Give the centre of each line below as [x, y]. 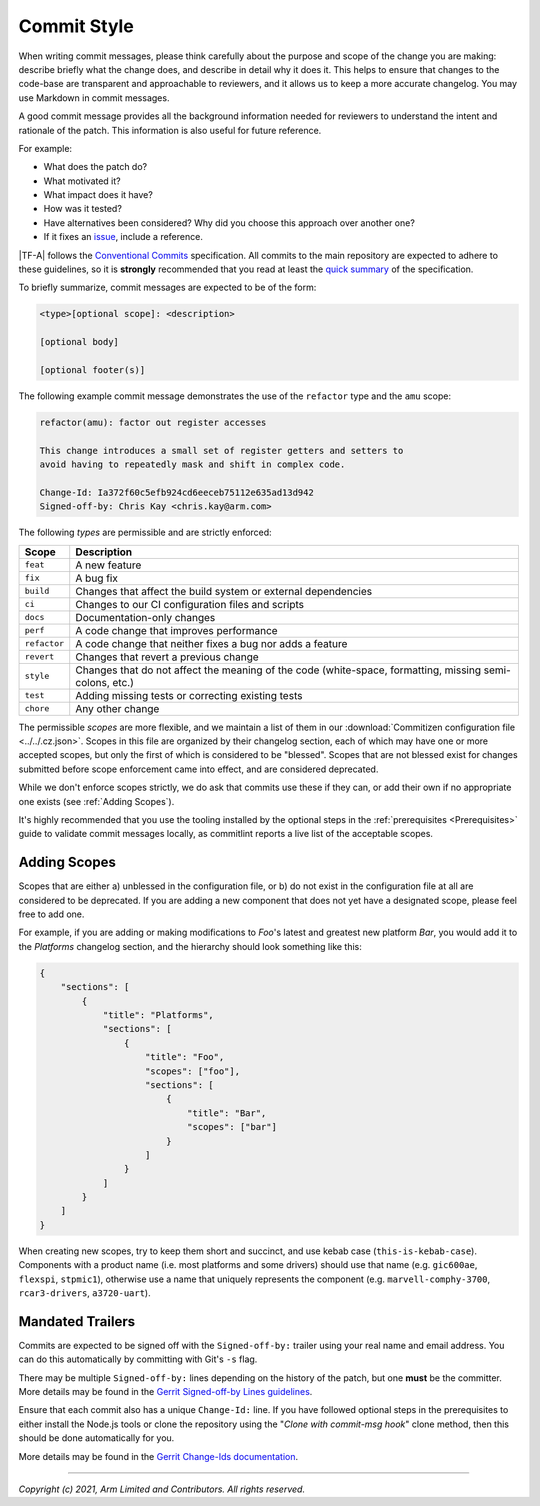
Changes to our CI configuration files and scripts [190, 604]
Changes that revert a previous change [167, 657]
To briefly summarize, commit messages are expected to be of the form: [167, 287]
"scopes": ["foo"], [192, 1071]
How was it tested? [82, 209]
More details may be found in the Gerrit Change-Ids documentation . [158, 1456]
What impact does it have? [98, 195]
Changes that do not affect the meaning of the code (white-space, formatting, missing [278, 670]
